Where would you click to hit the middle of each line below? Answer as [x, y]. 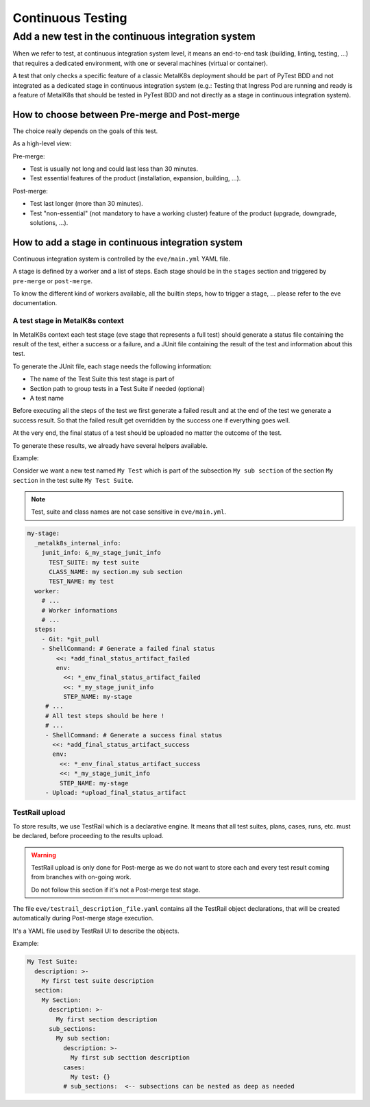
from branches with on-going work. [81, 877]
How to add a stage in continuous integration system [128, 242]
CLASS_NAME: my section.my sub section [116, 572]
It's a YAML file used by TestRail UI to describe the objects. [96, 931]
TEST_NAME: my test [82, 582]
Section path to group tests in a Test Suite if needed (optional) [118, 388]
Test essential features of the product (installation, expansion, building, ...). [135, 178]
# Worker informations [79, 610]
